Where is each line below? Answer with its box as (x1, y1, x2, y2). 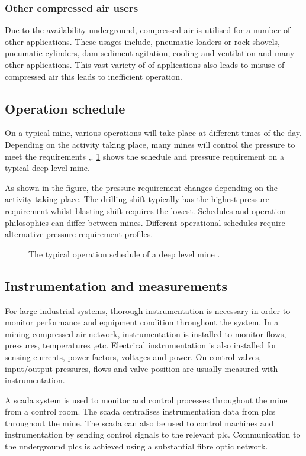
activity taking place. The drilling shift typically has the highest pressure (5, 193, 269, 205)
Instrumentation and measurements (5, 276, 227, 295)
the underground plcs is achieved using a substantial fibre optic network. (5, 440, 268, 452)
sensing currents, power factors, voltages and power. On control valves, (5, 350, 262, 363)
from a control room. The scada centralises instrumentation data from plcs (5, 405, 276, 418)
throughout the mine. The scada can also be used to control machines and (5, 416, 274, 429)
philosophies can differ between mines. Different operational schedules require (5, 216, 285, 228)
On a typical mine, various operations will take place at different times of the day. (5, 127, 302, 139)
